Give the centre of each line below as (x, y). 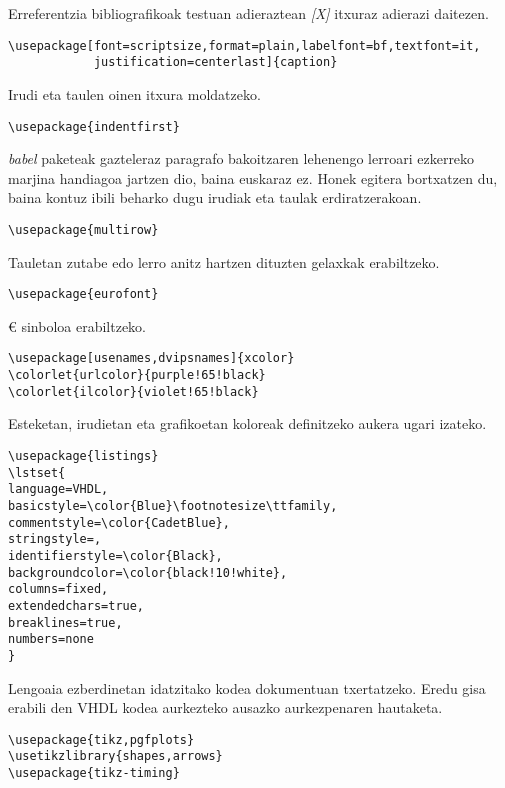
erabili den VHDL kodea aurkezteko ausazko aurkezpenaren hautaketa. (225, 707)
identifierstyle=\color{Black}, (115, 555)
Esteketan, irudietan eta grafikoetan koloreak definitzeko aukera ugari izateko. (247, 423)
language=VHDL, (58, 489)
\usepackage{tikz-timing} (94, 773)
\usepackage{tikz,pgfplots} (101, 739)
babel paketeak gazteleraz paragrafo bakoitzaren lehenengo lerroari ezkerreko (241, 158)
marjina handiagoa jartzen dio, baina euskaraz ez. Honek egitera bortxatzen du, (253, 177)
